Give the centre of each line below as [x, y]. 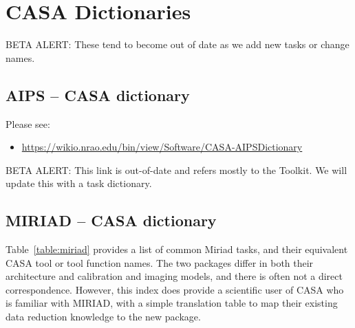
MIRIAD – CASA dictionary [111, 220]
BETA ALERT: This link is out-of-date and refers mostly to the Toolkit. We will [176, 170]
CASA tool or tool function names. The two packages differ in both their [160, 262]
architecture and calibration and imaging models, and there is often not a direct [174, 276]
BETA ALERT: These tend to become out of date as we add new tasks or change [177, 44]
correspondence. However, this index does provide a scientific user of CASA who [175, 289]
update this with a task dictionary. [79, 183]
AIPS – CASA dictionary [98, 95]
